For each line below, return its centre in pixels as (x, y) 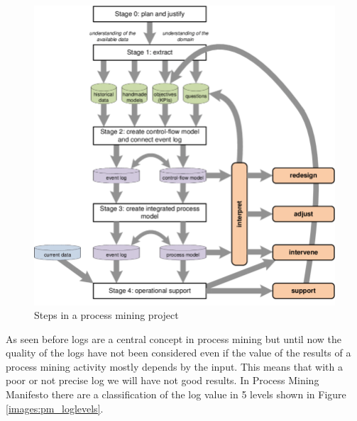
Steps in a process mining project (106, 315)
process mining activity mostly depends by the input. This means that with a (174, 366)
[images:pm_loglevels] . (55, 408)
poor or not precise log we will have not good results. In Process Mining (163, 380)
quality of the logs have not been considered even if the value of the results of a (178, 353)
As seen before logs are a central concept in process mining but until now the (174, 338)
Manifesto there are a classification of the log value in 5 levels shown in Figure (176, 394)
